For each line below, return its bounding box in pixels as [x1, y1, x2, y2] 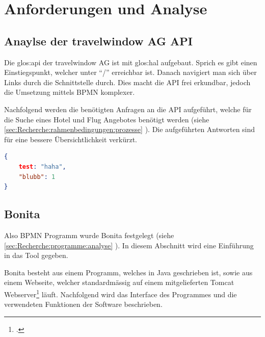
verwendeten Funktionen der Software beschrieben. [4, 299, 163, 309]
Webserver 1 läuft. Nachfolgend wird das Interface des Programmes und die [4, 287, 237, 299]
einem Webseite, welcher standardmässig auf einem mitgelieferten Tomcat [4, 277, 234, 288]
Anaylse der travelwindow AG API [4, 33, 193, 48]
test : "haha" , [18, 163, 66, 170]
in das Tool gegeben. [4, 250, 68, 261]
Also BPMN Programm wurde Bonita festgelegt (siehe [4, 229, 174, 240]
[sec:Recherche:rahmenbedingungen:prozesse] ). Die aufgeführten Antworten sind [4, 124, 255, 135]
